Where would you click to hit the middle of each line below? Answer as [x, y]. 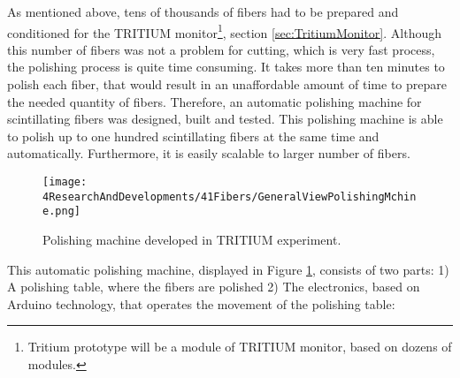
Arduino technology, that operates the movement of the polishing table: [201, 303]
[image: [65, 182]
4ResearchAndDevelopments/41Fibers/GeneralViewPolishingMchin [230, 197]
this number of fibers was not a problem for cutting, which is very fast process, [221, 49]
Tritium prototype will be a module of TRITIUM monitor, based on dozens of [240, 347]
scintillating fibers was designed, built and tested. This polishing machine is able [225, 119]
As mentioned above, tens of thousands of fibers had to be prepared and [203, 11]
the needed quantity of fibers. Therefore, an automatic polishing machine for [215, 101]
